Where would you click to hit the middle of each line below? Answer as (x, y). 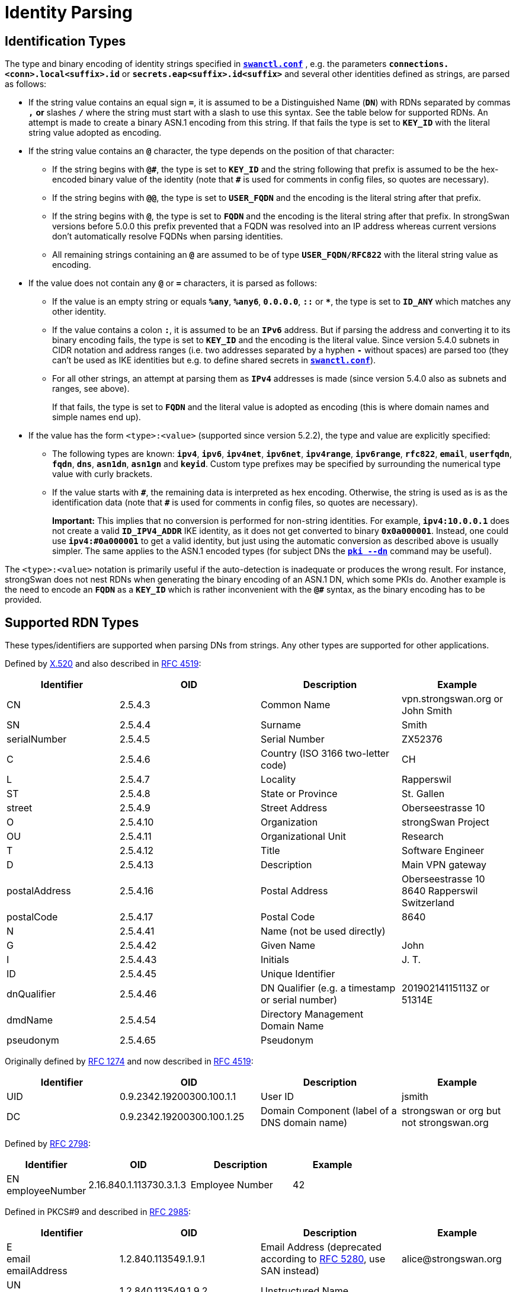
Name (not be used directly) (323, 931)
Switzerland (428, 903)
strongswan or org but (451, 1111)
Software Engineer (443, 851)
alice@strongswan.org (452, 1259)
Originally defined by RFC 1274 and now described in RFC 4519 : (129, 1061)
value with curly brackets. (102, 474)
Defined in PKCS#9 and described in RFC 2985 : (98, 1212)
